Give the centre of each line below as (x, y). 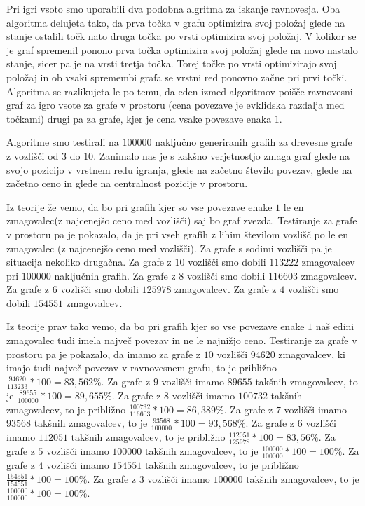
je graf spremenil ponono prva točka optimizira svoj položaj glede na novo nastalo (182, 49)
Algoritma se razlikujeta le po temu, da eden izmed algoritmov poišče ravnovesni (180, 91)
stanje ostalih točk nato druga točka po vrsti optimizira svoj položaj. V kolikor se (181, 36)
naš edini (335, 326)
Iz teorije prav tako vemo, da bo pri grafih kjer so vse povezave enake (156, 326)
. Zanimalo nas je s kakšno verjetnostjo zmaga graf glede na (222, 155)
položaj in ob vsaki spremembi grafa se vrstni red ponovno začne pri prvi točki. (177, 77)
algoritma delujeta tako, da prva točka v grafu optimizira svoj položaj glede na (176, 22)
